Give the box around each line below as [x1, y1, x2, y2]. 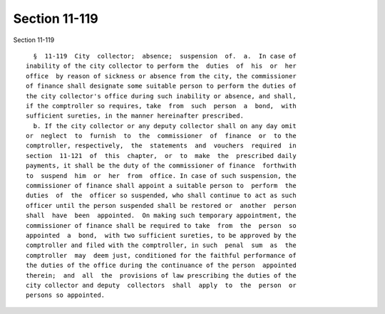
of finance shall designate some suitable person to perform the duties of [26, 82, 297, 90]
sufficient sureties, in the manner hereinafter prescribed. [26, 112, 244, 120]
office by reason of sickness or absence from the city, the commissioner [26, 72, 297, 80]
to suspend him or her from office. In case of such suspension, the [26, 172, 297, 179]
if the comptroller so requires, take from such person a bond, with [26, 102, 297, 110]
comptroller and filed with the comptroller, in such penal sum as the [26, 241, 297, 249]
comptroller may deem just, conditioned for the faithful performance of [26, 251, 297, 259]
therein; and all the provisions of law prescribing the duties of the [26, 271, 297, 279]
